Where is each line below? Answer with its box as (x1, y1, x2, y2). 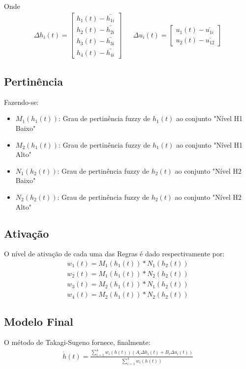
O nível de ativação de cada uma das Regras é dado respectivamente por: (4, 248, 225, 259)
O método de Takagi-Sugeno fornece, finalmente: (4, 337, 151, 347)
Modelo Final (4, 314, 73, 329)
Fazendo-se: (4, 96, 39, 107)
